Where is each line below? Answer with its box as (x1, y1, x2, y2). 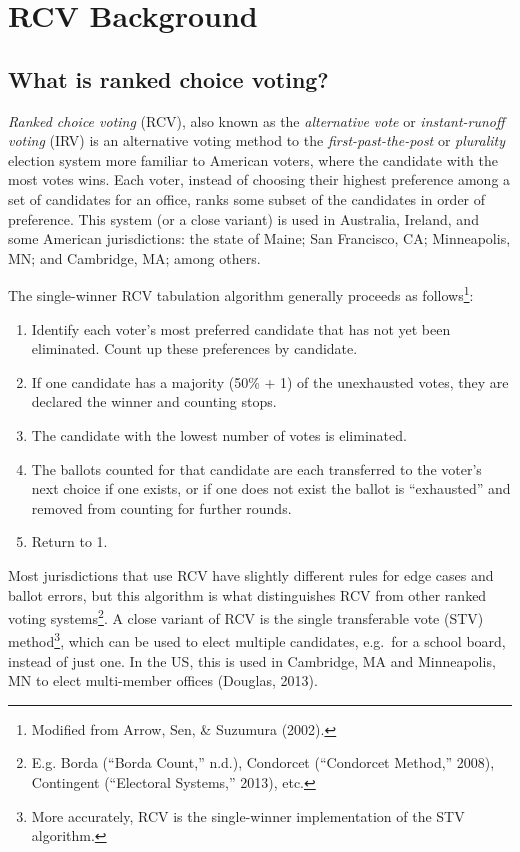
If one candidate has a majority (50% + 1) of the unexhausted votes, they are (31, 371, 509, 392)
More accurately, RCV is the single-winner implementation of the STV (31, 805, 465, 826)
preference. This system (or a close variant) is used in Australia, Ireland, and (8, 208, 479, 229)
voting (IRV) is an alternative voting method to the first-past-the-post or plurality (8, 130, 506, 151)
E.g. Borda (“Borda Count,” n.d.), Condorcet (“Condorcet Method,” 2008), (31, 752, 495, 773)
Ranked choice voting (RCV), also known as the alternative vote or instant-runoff (8, 110, 505, 131)
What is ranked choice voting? (8, 63, 329, 94)
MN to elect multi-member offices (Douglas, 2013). (8, 670, 318, 691)
